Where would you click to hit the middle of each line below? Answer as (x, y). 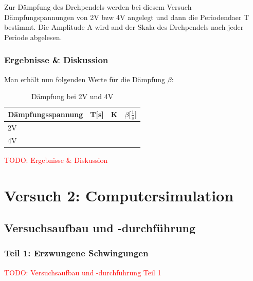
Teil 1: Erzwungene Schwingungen (76, 253)
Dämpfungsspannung (46, 114)
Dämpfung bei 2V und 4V (72, 96)
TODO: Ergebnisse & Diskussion (56, 160)
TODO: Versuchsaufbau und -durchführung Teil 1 (83, 272)
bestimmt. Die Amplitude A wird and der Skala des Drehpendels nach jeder (124, 27)
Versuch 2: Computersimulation (119, 195)
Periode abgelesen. (33, 37)
